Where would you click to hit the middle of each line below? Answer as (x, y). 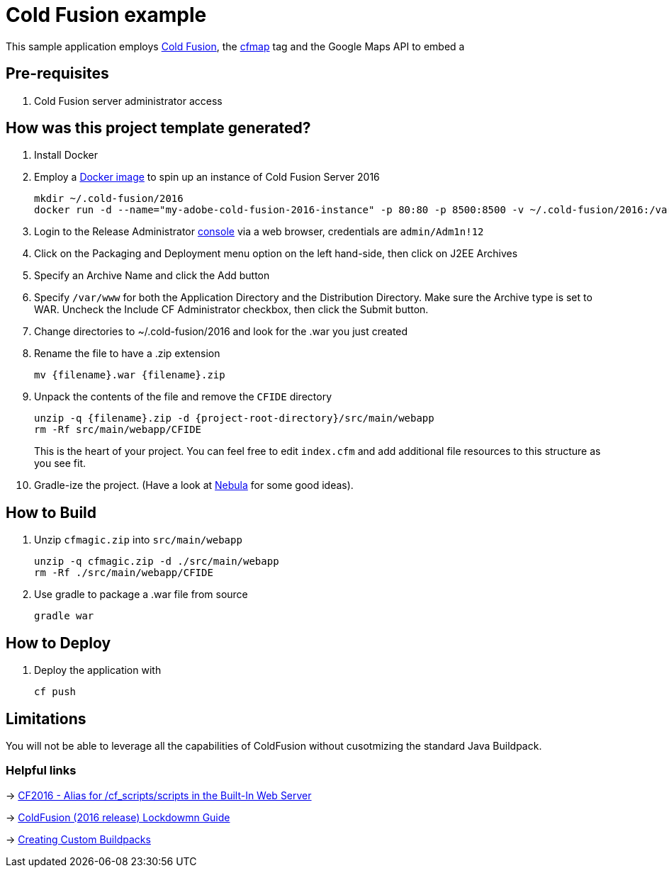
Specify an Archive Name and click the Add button (152, 276)
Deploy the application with (98, 670)
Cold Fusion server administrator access (128, 101)
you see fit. (60, 463)
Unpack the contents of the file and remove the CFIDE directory (183, 397)
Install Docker (66, 155)
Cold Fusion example (106, 15)
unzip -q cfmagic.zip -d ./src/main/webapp (157, 562)
